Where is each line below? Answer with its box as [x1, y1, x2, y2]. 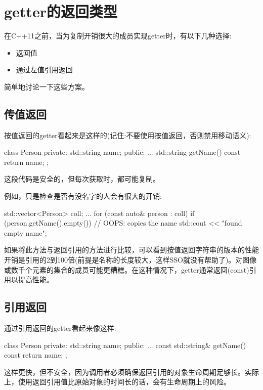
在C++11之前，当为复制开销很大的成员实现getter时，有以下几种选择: [4, 30, 232, 41]
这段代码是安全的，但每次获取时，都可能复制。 [4, 174, 160, 184]
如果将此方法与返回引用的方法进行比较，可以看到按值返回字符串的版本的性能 [4, 244, 259, 255]
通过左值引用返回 [16, 64, 73, 75]
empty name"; [4, 227, 47, 238]
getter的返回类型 [4, 1, 117, 22]
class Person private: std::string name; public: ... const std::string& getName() [4, 339, 246, 350]
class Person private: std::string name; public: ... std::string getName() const [4, 147, 241, 157]
